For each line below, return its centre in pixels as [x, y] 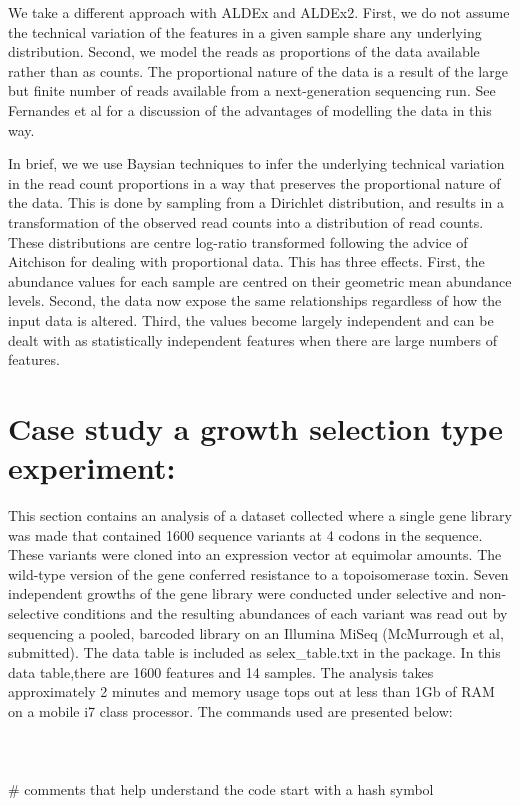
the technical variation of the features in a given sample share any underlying [245, 31]
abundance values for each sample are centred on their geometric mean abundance [260, 280]
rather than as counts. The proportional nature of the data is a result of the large [258, 70]
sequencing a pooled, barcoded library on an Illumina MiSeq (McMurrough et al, [256, 632]
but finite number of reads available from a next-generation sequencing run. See [252, 90]
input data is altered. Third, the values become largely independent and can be [251, 319]
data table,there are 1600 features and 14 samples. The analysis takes [221, 671]
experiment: [92, 467]
